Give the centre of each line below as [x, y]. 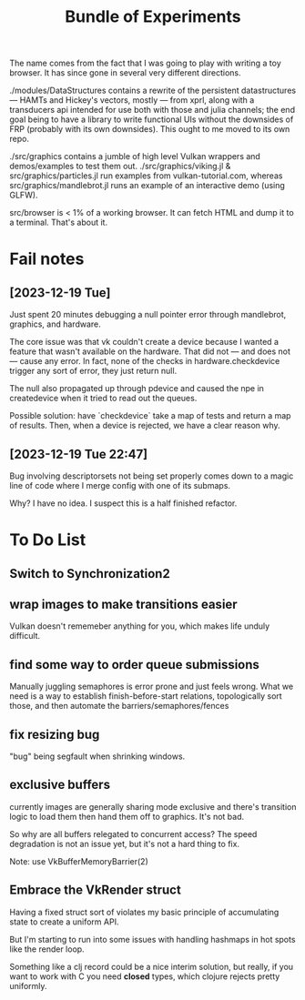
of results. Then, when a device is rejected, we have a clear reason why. [145, 426]
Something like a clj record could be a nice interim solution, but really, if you [152, 966]
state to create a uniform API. [64, 922]
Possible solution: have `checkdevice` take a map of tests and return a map [150, 416]
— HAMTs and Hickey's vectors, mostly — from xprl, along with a [132, 100]
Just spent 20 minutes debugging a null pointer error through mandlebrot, [148, 315]
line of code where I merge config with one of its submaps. [120, 485]
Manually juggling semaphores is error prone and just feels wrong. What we [152, 687]
